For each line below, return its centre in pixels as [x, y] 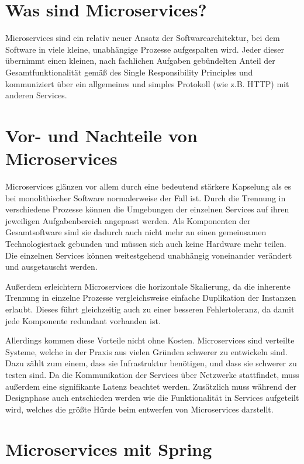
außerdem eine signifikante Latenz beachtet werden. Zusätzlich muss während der [151, 386]
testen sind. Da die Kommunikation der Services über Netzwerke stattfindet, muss [152, 374]
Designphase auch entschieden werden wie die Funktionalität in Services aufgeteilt [152, 398]
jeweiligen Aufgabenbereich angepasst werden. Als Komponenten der [128, 220]
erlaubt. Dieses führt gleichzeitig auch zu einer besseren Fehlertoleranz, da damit [150, 309]
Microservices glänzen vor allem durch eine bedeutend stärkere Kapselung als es [148, 186]
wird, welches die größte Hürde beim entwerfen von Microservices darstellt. [139, 409]
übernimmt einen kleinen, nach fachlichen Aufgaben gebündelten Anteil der [140, 61]
